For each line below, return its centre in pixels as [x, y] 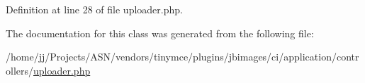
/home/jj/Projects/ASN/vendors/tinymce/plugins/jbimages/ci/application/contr [182, 57]
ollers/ [20, 70]
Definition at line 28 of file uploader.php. [94, 9]
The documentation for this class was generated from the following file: [160, 33]
